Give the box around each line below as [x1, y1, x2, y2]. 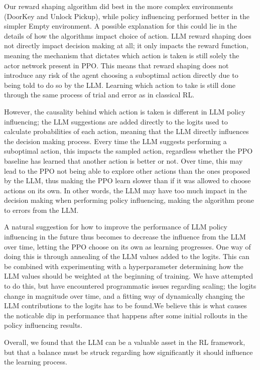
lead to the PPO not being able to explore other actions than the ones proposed [4, 165, 250, 176]
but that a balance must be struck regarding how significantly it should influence [4, 346, 253, 357]
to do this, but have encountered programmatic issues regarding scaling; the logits [4, 281, 256, 291]
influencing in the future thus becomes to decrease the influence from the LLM [4, 231, 246, 242]
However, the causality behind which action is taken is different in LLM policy [4, 106, 245, 116]
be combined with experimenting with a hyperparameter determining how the [4, 261, 243, 271]
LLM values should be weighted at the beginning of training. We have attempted [4, 271, 253, 281]
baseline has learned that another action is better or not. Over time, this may [4, 155, 243, 166]
